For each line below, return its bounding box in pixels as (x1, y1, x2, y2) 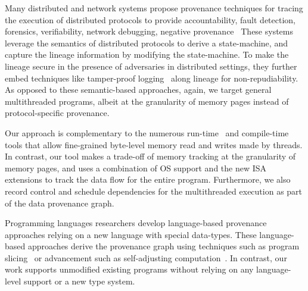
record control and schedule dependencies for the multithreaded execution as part (5, 184, 303, 197)
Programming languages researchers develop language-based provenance (5, 217, 267, 229)
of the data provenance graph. (5, 196, 114, 209)
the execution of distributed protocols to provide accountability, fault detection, (5, 13, 295, 26)
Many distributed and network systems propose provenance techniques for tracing (5, 2, 303, 14)
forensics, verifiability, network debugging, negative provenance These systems (5, 25, 294, 37)
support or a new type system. (23, 275, 135, 287)
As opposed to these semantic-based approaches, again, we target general (5, 83, 272, 96)
